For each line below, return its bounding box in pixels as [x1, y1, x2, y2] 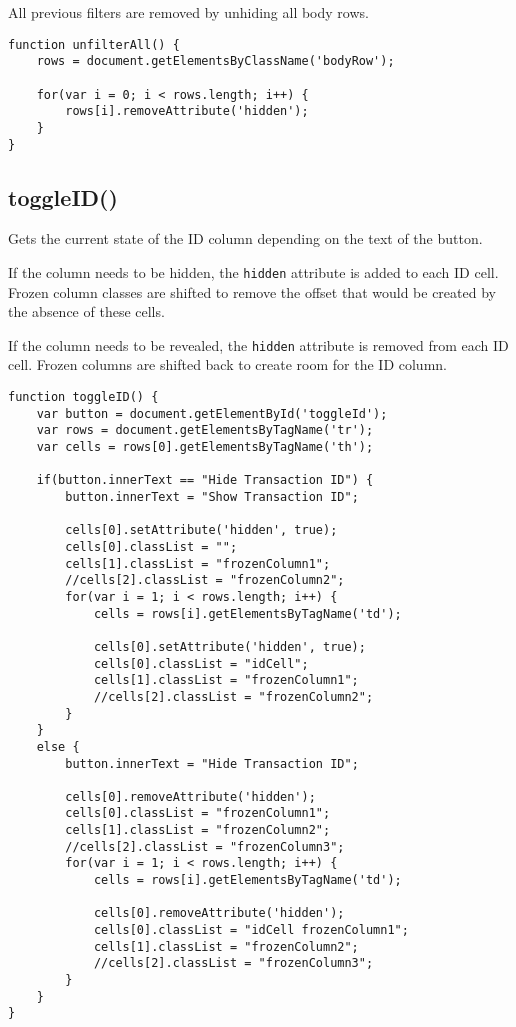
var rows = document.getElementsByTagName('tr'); [36, 423, 374, 438]
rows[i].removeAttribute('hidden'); [65, 104, 309, 119]
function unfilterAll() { [8, 37, 180, 52]
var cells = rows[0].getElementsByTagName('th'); [36, 440, 374, 455]
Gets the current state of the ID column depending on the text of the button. [8, 228, 483, 249]
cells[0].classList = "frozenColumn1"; [65, 806, 331, 821]
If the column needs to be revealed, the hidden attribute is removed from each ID [8, 334, 509, 355]
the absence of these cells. [8, 301, 165, 322]
